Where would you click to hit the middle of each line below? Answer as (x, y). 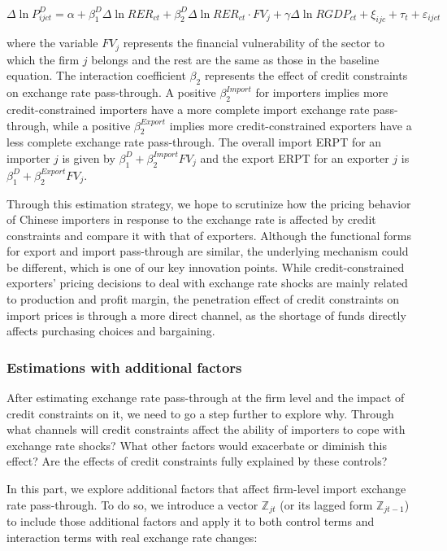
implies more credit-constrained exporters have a (291, 125)
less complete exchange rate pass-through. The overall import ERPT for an (194, 142)
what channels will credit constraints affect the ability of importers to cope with (206, 429)
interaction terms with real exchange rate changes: (132, 537)
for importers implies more (322, 92)
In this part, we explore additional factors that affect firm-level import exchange (206, 489)
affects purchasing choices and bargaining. (111, 331)
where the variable (52, 43)
